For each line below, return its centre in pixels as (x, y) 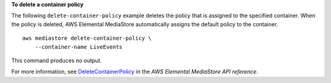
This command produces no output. (57, 60)
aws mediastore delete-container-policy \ (87, 38)
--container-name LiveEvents (78, 47)
